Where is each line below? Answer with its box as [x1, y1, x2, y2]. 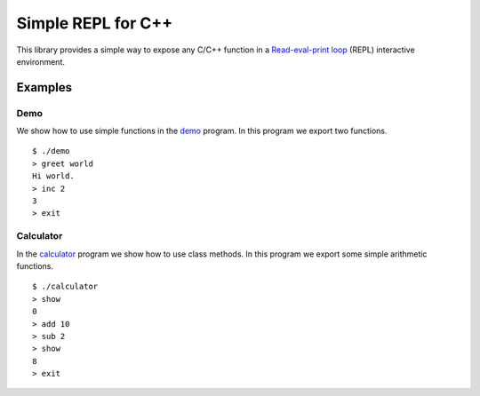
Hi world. [32, 171, 75, 181]
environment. [16, 56, 66, 67]
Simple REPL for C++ [16, 13, 173, 33]
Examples [16, 80, 73, 95]
